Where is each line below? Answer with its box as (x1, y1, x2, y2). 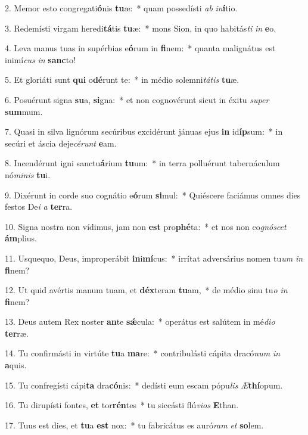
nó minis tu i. (5, 168, 51, 181)
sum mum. (5, 105, 43, 117)
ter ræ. (5, 327, 29, 339)
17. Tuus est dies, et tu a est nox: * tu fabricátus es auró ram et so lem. (5, 418, 264, 431)
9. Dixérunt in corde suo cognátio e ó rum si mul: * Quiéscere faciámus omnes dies (5, 188, 301, 201)
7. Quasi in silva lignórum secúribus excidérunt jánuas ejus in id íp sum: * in (5, 125, 283, 138)
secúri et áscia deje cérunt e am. (5, 136, 117, 149)
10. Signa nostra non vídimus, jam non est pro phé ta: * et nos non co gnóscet (5, 220, 287, 232)
